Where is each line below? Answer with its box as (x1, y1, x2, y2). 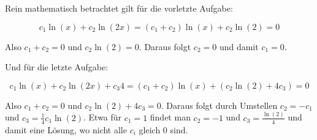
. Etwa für (83, 111, 122, 123)
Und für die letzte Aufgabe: (5, 61, 109, 73)
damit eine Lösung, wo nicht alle (5, 123, 127, 136)
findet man (150, 111, 191, 123)
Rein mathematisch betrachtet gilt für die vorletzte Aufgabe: (5, 2, 233, 14)
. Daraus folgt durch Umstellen (161, 98, 278, 111)
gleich (139, 123, 161, 136)
